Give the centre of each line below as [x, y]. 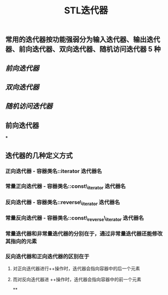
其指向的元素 [21, 241]
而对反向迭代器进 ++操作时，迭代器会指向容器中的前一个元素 [77, 280]
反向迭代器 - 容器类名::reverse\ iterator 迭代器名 [63, 203]
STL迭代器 [86, 11]
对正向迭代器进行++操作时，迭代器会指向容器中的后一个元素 [76, 269]
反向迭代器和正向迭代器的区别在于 [47, 256]
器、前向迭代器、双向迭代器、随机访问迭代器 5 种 [83, 49]
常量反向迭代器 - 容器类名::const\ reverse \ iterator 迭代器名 [75, 218]
